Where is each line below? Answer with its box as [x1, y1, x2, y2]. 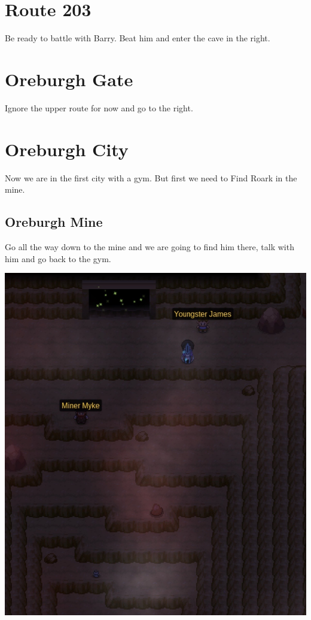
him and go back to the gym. [5, 252, 111, 265]
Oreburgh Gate [5, 66, 133, 91]
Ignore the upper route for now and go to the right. [5, 101, 193, 114]
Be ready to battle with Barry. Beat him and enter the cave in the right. [5, 32, 270, 44]
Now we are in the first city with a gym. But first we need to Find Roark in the [5, 171, 297, 184]
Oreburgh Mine [5, 212, 103, 231]
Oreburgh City [5, 136, 129, 161]
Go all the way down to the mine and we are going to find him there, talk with [5, 240, 294, 253]
